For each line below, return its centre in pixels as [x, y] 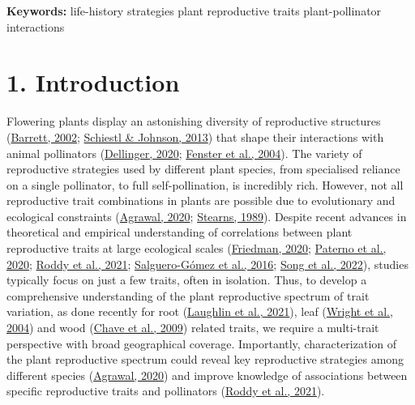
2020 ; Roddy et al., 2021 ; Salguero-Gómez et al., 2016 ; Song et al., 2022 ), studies [207, 264]
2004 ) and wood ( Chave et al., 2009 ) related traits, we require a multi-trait [193, 328]
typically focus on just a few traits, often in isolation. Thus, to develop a [187, 280]
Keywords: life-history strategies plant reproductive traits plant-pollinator [194, 11]
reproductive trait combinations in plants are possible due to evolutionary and [201, 200]
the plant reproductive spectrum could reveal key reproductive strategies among [205, 359]
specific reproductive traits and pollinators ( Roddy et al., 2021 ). [166, 391]
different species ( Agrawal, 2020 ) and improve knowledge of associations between [207, 375]
